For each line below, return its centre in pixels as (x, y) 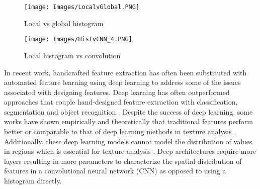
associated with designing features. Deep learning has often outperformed (117, 92)
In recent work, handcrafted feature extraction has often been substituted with (125, 72)
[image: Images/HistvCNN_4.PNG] (78, 39)
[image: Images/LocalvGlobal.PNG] (82, 7)
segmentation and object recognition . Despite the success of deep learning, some (128, 111)
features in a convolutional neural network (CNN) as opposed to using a (115, 171)
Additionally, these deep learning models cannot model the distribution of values (128, 141)
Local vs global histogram (64, 23)
